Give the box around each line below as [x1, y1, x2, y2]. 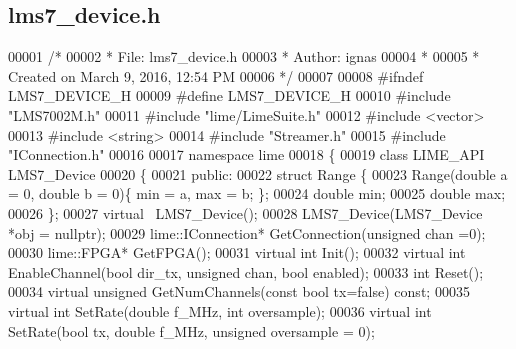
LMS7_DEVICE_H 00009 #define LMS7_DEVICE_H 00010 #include [8, 85, 451, 106]
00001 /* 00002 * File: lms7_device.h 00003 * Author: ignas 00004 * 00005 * [8, 46, 480, 67]
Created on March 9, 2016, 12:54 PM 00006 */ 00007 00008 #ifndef [8, 65, 424, 86]
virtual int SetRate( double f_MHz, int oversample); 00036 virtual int [8, 300, 432, 321]
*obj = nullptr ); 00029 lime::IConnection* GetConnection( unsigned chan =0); [8, 222, 486, 243]
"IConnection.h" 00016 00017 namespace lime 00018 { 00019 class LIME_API [8, 144, 485, 165]
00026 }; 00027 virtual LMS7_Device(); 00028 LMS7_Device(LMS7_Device [8, 202, 483, 223]
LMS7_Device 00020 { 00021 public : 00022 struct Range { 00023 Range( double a [8, 163, 508, 184]
